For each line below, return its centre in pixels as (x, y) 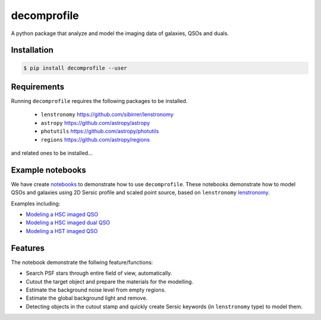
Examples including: (36, 203)
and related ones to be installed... (52, 153)
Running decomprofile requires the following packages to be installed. (99, 101)
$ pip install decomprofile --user (75, 68)
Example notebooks (48, 170)
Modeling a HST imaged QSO (62, 231)
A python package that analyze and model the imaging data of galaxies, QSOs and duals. (120, 33)
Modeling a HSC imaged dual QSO (68, 222)
